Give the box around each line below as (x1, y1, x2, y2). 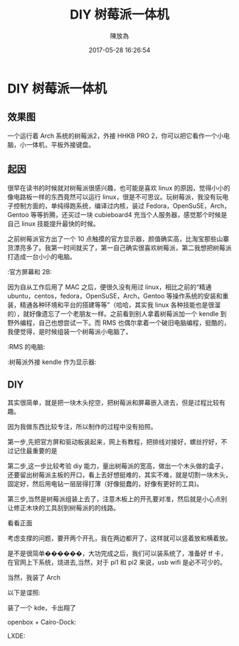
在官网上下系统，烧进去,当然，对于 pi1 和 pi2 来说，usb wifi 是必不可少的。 (7, 558, 226, 567)
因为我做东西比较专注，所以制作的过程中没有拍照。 (7, 423, 157, 431)
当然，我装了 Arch (7, 573, 60, 582)
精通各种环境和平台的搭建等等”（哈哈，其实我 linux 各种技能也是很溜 (19, 301, 221, 309)
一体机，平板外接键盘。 (26, 140, 95, 148)
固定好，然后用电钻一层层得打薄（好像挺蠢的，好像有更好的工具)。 (7, 480, 203, 488)
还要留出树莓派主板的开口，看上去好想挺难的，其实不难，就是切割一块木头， (7, 470, 232, 479)
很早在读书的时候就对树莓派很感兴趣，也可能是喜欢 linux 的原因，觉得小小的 (7, 183, 230, 192)
